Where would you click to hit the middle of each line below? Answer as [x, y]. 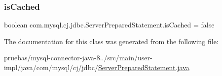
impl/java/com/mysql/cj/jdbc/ [51, 67]
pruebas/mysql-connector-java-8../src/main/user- [78, 58]
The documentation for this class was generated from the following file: [111, 41]
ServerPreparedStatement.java [144, 67]
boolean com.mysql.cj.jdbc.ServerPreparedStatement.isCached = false [109, 25]
